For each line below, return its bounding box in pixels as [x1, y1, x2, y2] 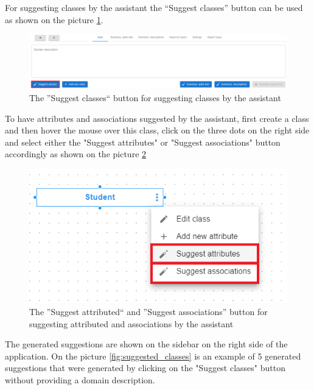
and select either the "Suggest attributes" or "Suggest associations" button [5, 135, 281, 148]
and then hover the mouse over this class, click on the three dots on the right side [5, 124, 310, 136]
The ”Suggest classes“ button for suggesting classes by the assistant [29, 91, 281, 104]
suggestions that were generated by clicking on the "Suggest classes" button [5, 361, 285, 374]
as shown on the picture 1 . [5, 13, 103, 26]
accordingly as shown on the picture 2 [5, 147, 147, 160]
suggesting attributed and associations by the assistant [29, 317, 234, 330]
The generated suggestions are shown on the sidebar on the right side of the [5, 338, 288, 350]
